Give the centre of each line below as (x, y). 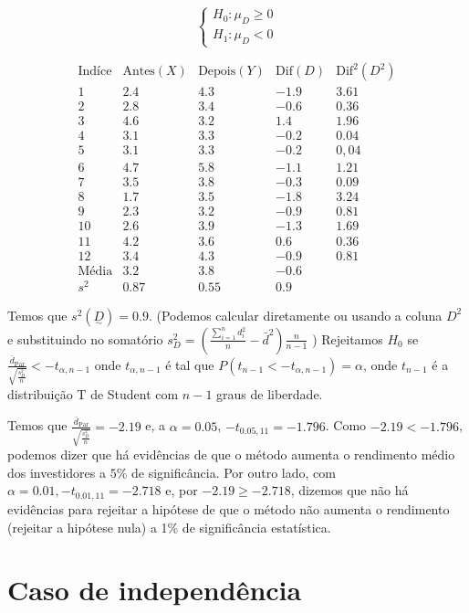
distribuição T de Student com (93, 393)
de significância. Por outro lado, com (233, 472)
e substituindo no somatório (85, 338)
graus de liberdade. (270, 393)
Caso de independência (155, 590)
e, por (182, 490)
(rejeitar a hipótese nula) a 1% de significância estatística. (169, 527)
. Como (346, 425)
